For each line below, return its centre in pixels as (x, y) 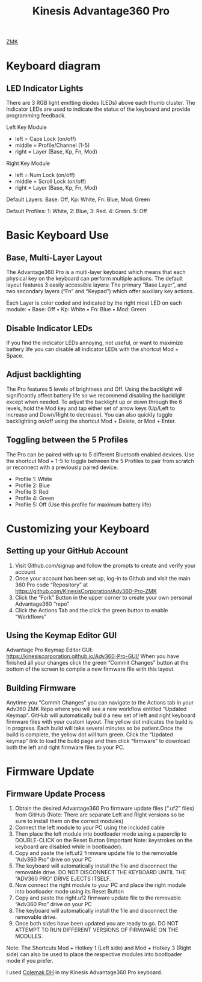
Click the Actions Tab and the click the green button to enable (91, 610)
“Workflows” (31, 617)
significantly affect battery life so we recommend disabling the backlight (96, 395)
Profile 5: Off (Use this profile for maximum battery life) (83, 505)
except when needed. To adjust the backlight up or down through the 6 (94, 402)
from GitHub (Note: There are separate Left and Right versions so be (100, 815)
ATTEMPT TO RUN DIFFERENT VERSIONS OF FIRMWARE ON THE (96, 930)
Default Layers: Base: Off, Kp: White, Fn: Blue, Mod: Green (78, 199)
